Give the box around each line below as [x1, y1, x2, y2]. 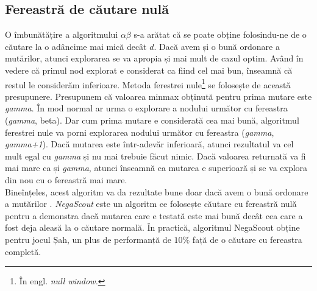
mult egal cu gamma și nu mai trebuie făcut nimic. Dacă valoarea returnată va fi [5, 149, 306, 162]
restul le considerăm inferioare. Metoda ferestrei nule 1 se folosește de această [5, 76, 291, 91]
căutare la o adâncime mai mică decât [5, 40, 147, 52]
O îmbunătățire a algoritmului [5, 28, 118, 41]
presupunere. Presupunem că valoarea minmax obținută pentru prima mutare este [5, 89, 312, 102]
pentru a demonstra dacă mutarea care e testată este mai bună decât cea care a [5, 209, 303, 222]
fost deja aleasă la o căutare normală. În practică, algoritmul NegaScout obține [5, 221, 300, 234]
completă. [5, 245, 41, 258]
